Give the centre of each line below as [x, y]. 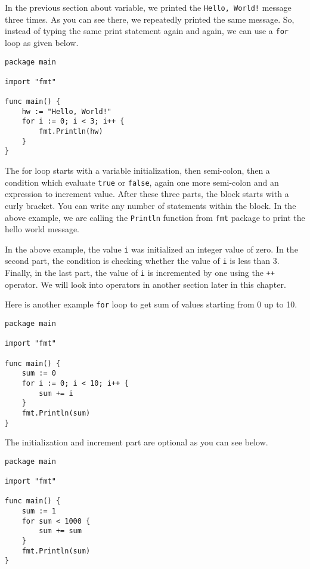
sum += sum [60, 531]
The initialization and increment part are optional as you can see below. [137, 442]
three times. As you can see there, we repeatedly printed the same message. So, [150, 19]
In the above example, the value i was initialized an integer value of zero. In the [151, 249]
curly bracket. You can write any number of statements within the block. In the [151, 205]
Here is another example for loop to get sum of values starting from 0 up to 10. [151, 304]
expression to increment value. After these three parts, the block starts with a [147, 194]
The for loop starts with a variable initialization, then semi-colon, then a [137, 170]
